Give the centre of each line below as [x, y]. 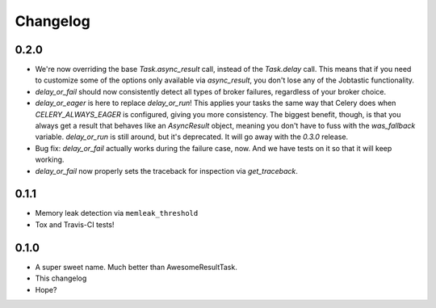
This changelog [61, 278]
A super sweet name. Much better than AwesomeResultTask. [136, 267]
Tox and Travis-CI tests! [75, 224]
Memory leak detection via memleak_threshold [117, 213]
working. [50, 160]
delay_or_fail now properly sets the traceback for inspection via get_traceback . [167, 171]
